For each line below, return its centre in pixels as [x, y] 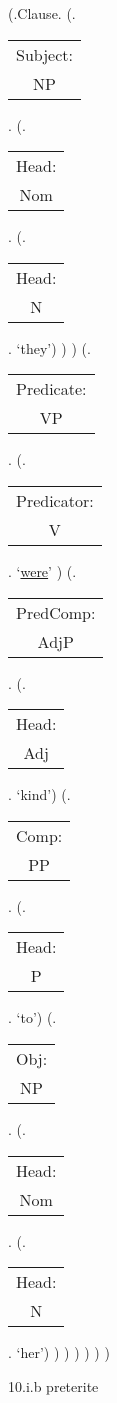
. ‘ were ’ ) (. [42, 570]
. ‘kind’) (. [39, 794]
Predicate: [51, 389]
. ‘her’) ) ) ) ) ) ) [59, 1352]
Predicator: [55, 500]
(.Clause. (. [42, 13]
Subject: [44, 54]
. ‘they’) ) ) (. [49, 347]
